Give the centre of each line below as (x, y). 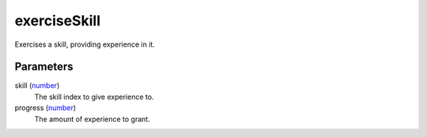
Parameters (44, 67)
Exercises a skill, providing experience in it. (85, 44)
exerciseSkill (57, 21)
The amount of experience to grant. (92, 119)
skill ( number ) (37, 86)
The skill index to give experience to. (94, 97)
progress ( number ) (45, 108)
